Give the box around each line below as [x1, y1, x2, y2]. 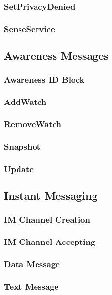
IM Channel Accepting [4, 236, 95, 248]
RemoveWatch [4, 118, 61, 130]
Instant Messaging [4, 188, 98, 203]
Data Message [4, 258, 60, 270]
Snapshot [4, 140, 41, 152]
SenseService [4, 22, 55, 35]
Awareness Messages [4, 48, 109, 63]
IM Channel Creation [4, 213, 90, 226]
